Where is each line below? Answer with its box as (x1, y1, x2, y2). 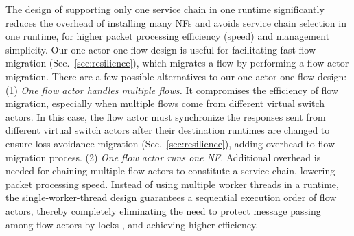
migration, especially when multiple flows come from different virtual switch (5, 96, 325, 110)
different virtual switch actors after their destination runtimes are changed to (5, 123, 330, 137)
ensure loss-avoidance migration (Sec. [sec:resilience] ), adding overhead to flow (5, 136, 335, 150)
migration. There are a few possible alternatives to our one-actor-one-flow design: (5, 69, 347, 83)
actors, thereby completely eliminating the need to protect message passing (5, 203, 321, 217)
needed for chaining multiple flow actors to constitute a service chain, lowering (5, 163, 335, 178)
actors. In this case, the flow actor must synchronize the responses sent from (5, 109, 326, 123)
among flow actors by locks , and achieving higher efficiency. (5, 217, 259, 231)
